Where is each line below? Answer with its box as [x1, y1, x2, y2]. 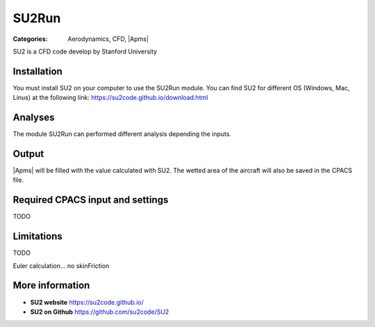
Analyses [12, 112, 55, 124]
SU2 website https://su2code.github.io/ [30, 298, 144, 306]
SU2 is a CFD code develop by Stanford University [12, 47, 158, 56]
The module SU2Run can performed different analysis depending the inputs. [12, 130, 232, 138]
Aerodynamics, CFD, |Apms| [67, 35, 149, 43]
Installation [12, 65, 62, 77]
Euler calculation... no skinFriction [12, 261, 110, 270]
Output [12, 148, 44, 160]
